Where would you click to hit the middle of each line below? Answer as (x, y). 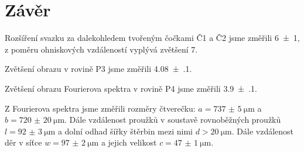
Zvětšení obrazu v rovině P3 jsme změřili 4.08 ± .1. (98, 69)
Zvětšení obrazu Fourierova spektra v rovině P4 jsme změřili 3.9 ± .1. (131, 88)
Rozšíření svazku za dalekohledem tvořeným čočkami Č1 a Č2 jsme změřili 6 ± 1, (152, 38)
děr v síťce (23, 142)
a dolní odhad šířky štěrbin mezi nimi (125, 131)
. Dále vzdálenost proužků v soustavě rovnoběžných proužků (173, 120)
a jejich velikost (129, 142)
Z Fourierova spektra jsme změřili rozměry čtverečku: (100, 108)
